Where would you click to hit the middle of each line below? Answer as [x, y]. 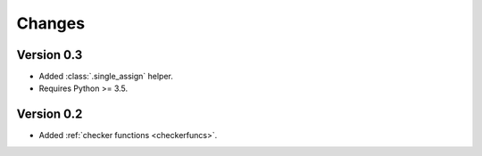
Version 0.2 [50, 115]
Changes [50, 23]
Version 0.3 [50, 55]
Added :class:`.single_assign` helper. [106, 77]
